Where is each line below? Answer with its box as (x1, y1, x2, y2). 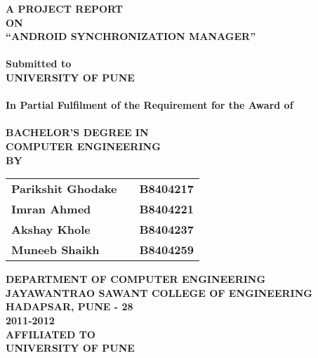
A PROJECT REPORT (6, 1, 124, 15)
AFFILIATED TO (6, 326, 95, 341)
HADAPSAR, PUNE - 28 (6, 299, 133, 314)
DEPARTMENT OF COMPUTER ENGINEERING (6, 272, 266, 286)
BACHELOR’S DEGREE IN (6, 125, 149, 140)
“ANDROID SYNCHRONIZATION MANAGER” (6, 29, 256, 44)
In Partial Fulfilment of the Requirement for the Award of (6, 98, 293, 112)
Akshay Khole (11, 221, 91, 238)
